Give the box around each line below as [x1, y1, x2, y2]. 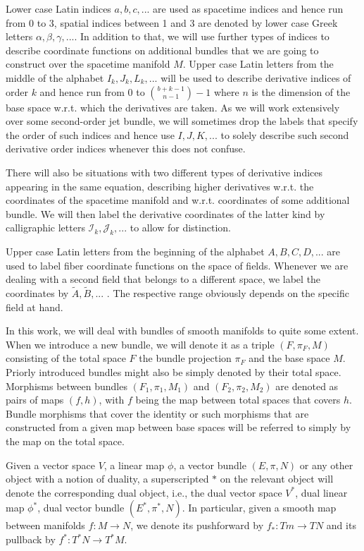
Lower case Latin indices [6, 1, 111, 16]
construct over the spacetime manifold [6, 56, 170, 71]
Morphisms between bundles [6, 378, 127, 393]
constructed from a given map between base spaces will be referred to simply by [6, 420, 351, 435]
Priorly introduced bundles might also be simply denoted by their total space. [6, 365, 341, 380]
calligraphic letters [6, 220, 85, 235]
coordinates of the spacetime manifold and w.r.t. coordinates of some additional [6, 193, 350, 207]
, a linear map [103, 457, 165, 472]
